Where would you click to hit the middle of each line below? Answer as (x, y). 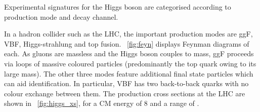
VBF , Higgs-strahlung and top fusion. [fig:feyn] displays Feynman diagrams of (127, 43)
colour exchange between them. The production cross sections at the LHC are (125, 93)
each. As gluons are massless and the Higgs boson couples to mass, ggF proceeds (129, 53)
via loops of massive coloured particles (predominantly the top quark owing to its (130, 63)
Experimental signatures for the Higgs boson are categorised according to (118, 7)
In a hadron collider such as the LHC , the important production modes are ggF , (128, 34)
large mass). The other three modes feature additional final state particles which (129, 73)
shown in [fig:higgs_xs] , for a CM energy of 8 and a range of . (102, 103)
